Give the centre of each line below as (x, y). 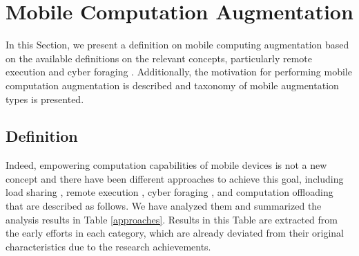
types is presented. (45, 99)
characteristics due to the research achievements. (108, 246)
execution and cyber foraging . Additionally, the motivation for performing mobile (179, 72)
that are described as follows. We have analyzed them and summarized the (164, 206)
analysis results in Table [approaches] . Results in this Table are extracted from (172, 219)
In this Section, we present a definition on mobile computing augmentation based (177, 45)
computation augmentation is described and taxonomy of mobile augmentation (172, 85)
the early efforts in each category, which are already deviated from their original (175, 233)
